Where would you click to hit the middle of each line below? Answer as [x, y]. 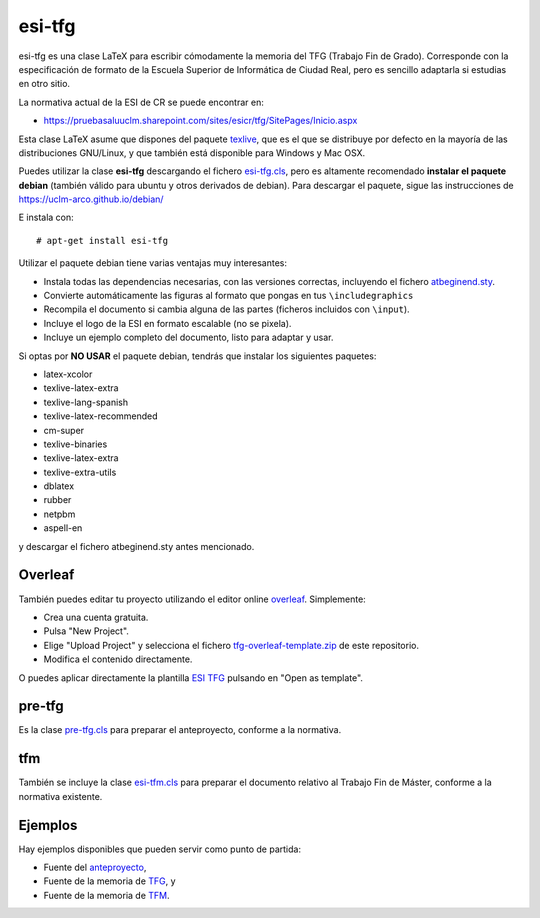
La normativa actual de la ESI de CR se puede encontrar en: [141, 102]
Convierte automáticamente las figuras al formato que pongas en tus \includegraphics [228, 296]
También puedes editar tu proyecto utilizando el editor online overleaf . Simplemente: [192, 599]
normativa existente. [60, 796]
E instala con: [46, 217]
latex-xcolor [68, 374]
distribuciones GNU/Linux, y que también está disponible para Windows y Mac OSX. [192, 152]
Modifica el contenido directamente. [118, 659]
